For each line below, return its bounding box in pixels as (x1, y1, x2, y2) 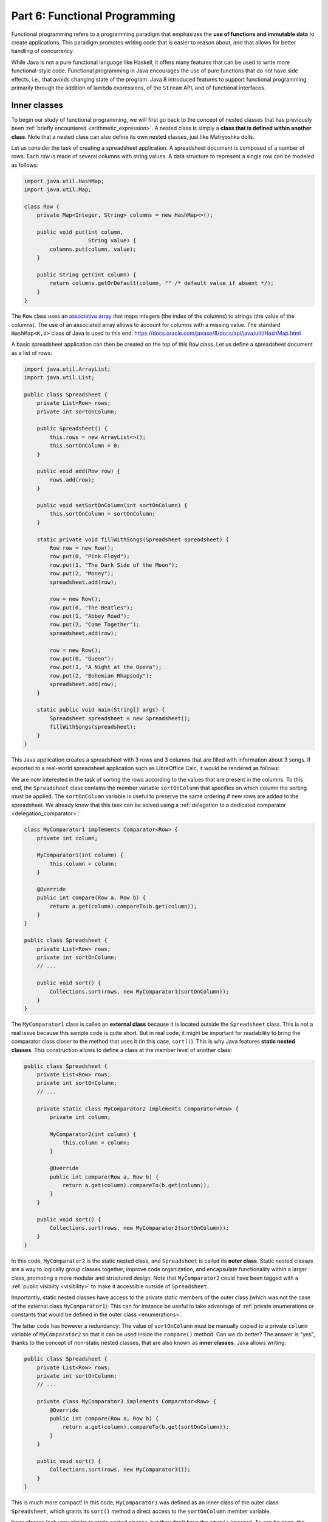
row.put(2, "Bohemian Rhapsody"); (49, 672, 152, 679)
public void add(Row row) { (36, 468, 121, 475)
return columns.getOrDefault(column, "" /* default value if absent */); (49, 280, 275, 287)
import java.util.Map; (24, 186, 92, 193)
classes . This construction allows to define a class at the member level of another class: (11, 1046, 233, 1053)
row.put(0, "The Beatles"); (49, 604, 134, 611)
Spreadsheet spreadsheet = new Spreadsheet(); (49, 715, 191, 721)
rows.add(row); (49, 476, 95, 483)
